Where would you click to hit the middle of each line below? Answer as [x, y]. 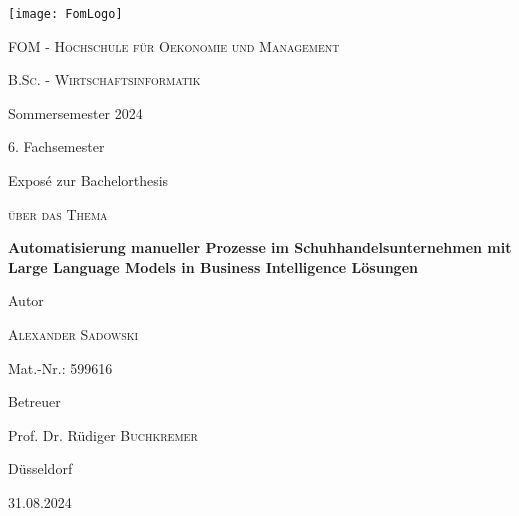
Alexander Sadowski [73, 334]
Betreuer [34, 401]
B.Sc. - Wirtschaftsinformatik [104, 79]
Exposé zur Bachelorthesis [88, 180]
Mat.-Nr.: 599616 [60, 367]
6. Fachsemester [56, 146]
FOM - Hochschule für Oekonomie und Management [174, 45]
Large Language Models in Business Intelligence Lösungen [213, 266]
